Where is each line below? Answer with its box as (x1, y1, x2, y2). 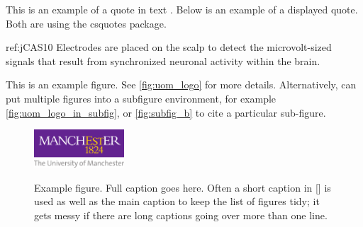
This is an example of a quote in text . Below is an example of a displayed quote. (6, 2, 358, 16)
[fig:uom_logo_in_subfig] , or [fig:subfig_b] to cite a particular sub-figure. (6, 105, 326, 120)
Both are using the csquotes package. (6, 16, 167, 30)
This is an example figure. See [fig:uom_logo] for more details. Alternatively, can (6, 77, 357, 92)
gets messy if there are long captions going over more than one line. (34, 207, 328, 222)
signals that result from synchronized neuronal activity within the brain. (6, 53, 320, 68)
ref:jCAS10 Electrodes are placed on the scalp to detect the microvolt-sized (6, 40, 332, 54)
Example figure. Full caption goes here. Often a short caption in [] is (34, 180, 331, 194)
